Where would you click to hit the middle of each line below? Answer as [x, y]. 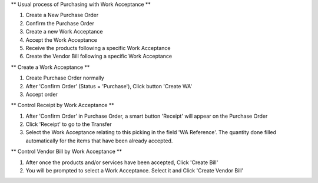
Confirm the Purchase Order [60, 23]
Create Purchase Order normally [65, 78]
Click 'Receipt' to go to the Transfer [69, 124]
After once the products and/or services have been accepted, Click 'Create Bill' [122, 162]
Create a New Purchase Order [62, 15]
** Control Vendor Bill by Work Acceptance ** [67, 152]
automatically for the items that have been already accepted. [99, 141]
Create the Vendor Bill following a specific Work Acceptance [99, 56]
